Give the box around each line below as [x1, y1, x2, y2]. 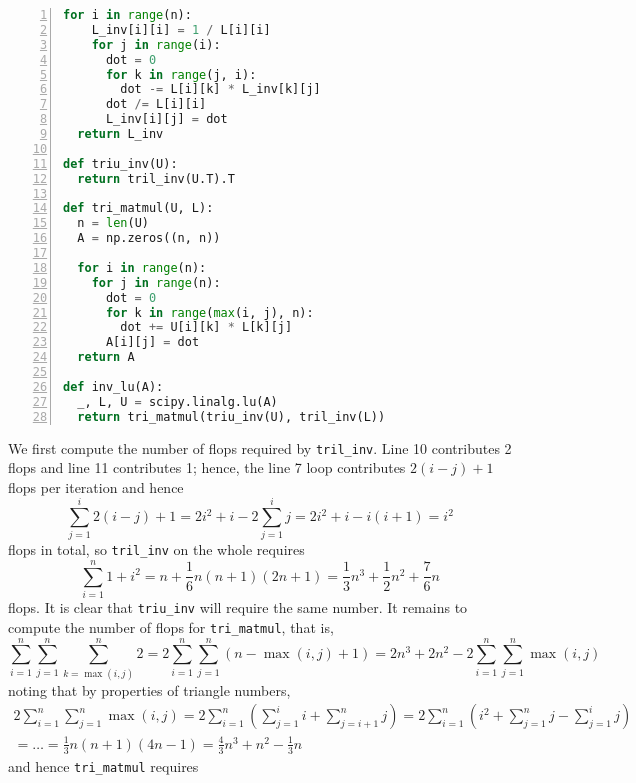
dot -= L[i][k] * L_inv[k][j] [120, 82, 321, 97]
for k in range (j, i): [105, 67, 257, 82]
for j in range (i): [91, 37, 221, 52]
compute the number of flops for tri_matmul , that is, [8, 616, 334, 637]
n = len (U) [77, 216, 149, 231]
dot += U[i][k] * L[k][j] [120, 320, 293, 335]
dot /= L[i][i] [105, 97, 207, 112]
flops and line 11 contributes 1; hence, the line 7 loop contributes [8, 457, 406, 478]
